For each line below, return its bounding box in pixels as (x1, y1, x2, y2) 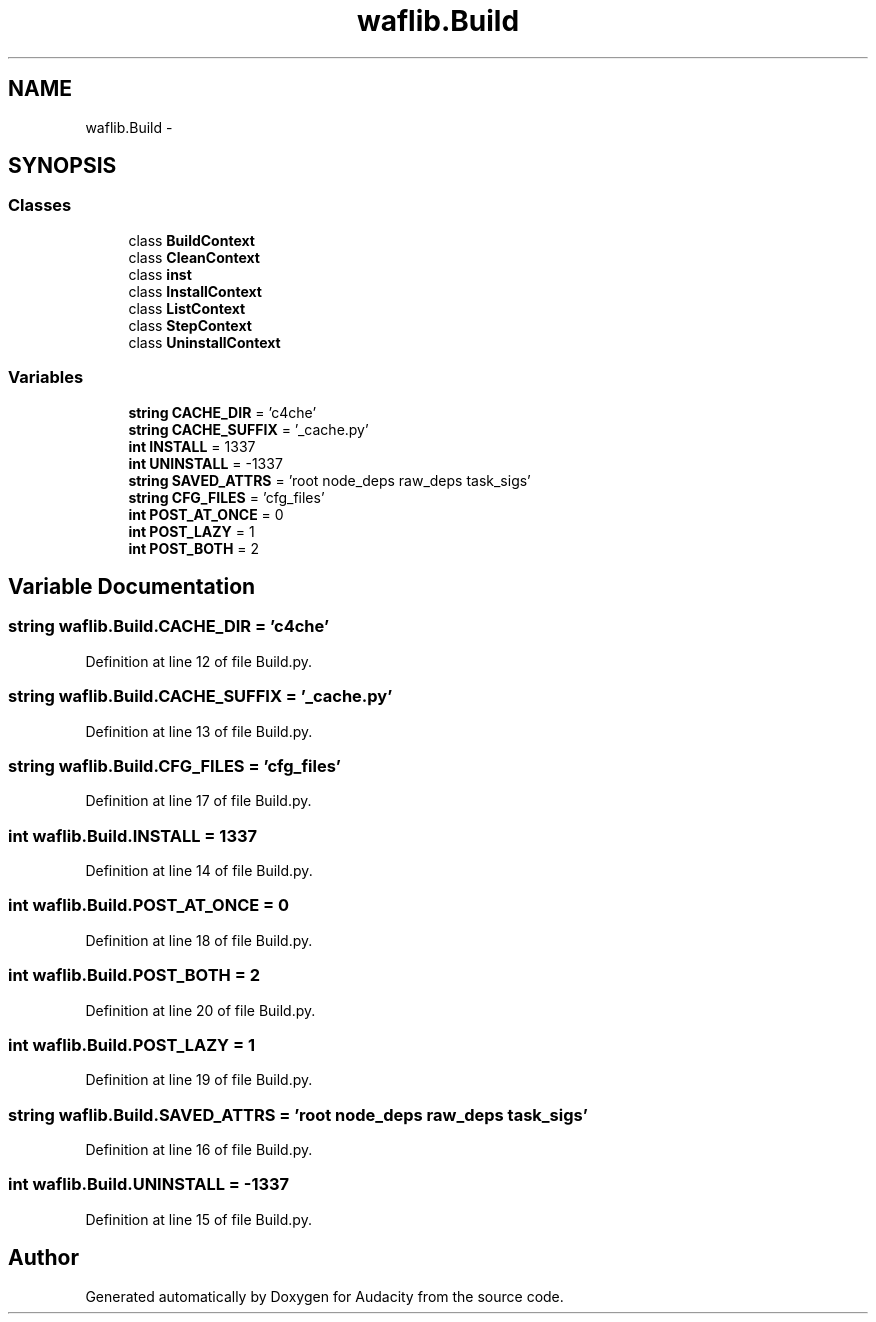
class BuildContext (128, 231, 255, 249)
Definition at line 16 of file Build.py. (85, 1141, 313, 1159)
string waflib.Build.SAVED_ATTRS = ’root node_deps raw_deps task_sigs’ (8, 1104, 588, 1125)
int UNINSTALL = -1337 (128, 454, 283, 472)
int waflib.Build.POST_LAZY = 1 (8, 1034, 255, 1055)
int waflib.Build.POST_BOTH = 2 (8, 965, 260, 986)
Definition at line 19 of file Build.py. (85, 1071, 313, 1089)
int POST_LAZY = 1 (128, 522, 255, 540)
